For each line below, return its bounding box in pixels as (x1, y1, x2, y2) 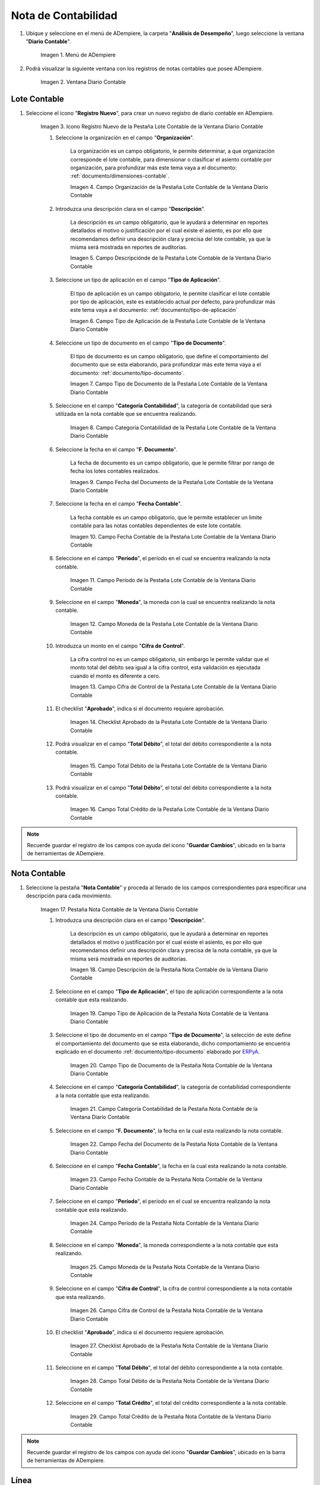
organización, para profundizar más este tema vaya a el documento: (70, 164, 237, 171)
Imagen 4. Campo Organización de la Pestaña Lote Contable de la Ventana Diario (70, 183, 268, 190)
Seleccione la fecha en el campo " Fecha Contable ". (55, 500, 182, 507)
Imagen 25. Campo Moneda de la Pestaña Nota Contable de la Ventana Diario (70, 1263, 260, 1271)
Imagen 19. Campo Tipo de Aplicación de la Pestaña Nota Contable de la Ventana (70, 1010, 269, 1017)
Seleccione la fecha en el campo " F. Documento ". (55, 445, 178, 453)
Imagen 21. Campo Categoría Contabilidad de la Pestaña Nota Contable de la (70, 1105, 258, 1113)
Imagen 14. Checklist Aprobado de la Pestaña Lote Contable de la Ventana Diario (70, 719, 267, 726)
